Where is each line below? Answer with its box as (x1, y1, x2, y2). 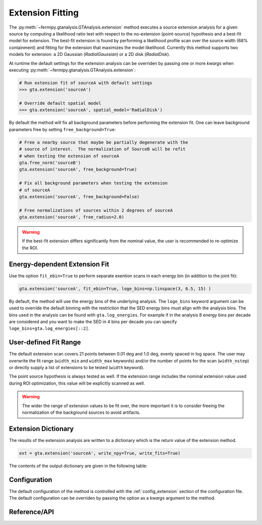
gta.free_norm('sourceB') (19, 160, 81, 165)
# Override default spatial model (19, 101, 101, 106)
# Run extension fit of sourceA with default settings (19, 80, 152, 85)
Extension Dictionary (9, 424, 74, 433)
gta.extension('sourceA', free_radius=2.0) (19, 214, 125, 220)
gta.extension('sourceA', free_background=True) (19, 167, 137, 172)
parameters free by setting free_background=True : (9, 126, 116, 132)
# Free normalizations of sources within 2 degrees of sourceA (19, 207, 173, 213)
